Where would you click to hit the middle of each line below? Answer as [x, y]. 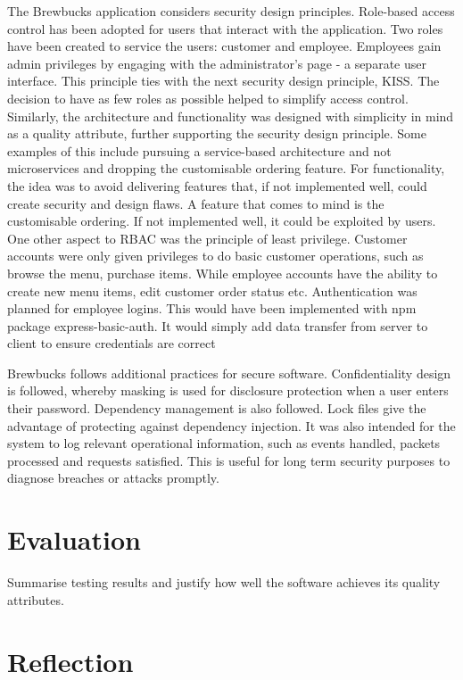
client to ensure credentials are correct [112, 343]
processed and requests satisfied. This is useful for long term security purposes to [229, 460]
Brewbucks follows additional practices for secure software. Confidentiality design [229, 373]
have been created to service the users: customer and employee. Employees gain [224, 46]
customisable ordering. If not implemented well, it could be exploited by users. [222, 221]
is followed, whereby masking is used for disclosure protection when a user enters [228, 390]
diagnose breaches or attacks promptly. [113, 478]
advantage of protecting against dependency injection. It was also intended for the [231, 425]
